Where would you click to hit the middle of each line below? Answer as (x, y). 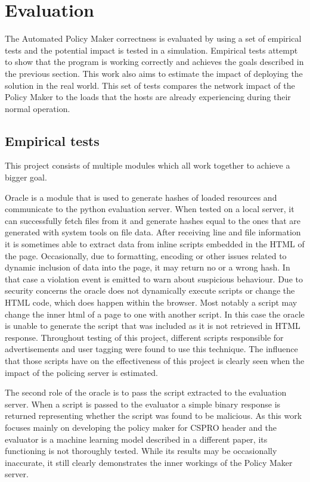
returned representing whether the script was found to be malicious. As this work (154, 416)
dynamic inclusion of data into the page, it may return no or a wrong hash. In (148, 267)
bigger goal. (26, 177)
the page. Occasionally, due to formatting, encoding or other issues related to (146, 255)
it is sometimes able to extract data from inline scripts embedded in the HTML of (155, 244)
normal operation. (38, 108)
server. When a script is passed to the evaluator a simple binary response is (143, 404)
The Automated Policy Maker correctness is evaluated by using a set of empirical (153, 38)
